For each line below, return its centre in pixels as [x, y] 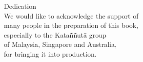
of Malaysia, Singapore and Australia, [60, 44]
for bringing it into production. [50, 53]
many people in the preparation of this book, [71, 25]
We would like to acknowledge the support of [71, 15]
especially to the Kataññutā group [55, 34]
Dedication [20, 6]
